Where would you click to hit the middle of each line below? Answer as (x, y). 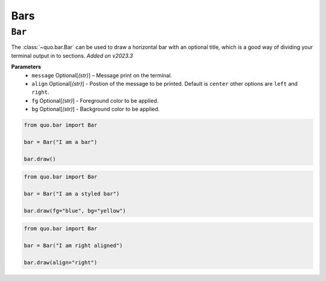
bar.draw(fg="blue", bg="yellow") (75, 211)
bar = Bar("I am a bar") (61, 142)
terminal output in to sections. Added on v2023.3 (72, 56)
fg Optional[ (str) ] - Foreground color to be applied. (95, 100)
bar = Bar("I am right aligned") (73, 246)
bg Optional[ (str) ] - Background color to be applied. (96, 109)
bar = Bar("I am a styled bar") (72, 194)
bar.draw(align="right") (61, 262)
